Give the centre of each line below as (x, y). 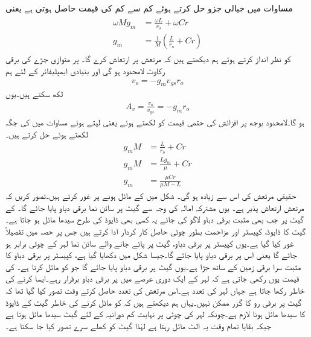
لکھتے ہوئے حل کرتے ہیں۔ (47, 134)
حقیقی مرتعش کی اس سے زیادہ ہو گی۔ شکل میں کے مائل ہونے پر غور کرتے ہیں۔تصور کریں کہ (151, 196)
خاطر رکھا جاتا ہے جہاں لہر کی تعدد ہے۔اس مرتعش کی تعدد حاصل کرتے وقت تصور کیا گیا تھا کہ (155, 290)
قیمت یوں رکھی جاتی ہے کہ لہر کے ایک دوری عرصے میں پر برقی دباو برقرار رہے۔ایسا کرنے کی (152, 278)
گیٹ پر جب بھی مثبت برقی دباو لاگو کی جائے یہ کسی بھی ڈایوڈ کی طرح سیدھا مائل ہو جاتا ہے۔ (155, 219)
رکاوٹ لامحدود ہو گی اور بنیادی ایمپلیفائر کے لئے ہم (85, 71)
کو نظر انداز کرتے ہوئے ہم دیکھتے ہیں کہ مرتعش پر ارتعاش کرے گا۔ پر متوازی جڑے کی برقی (148, 59)
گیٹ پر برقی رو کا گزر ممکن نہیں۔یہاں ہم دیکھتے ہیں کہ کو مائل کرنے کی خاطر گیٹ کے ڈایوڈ (154, 302)
